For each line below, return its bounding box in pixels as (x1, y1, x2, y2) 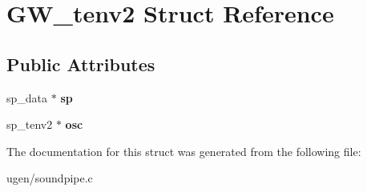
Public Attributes (6, 51, 155, 76)
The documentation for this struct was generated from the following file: (6, 142, 361, 159)
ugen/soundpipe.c (6, 170, 93, 186)
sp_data (6, 89, 48, 106)
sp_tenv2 (6, 116, 53, 133)
